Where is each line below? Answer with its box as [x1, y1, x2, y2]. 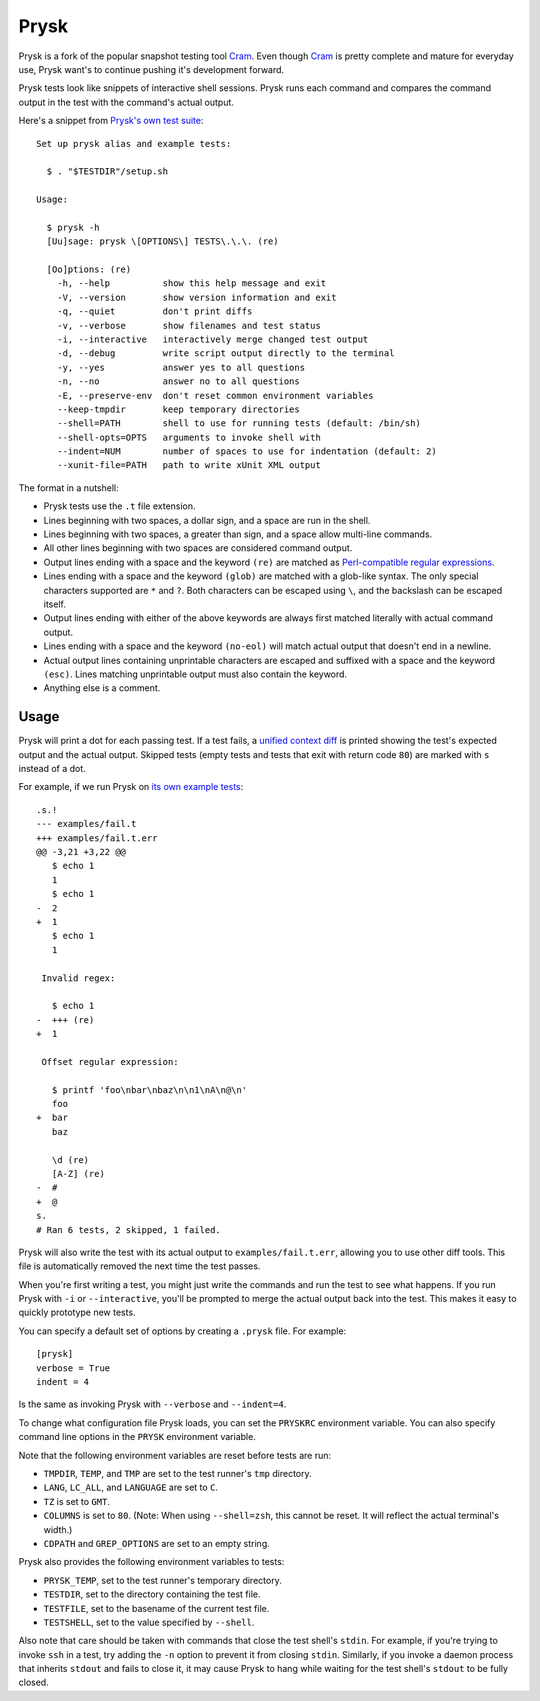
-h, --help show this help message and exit [56, 278, 327, 289]
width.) [43, 1523, 73, 1535]
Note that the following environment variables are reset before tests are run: [18, 1449, 332, 1461]
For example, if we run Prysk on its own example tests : [18, 781, 244, 793]
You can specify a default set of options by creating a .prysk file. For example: [18, 1325, 347, 1337]
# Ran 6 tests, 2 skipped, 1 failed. [36, 1224, 222, 1235]
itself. [43, 598, 67, 610]
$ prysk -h [46, 221, 100, 233]
